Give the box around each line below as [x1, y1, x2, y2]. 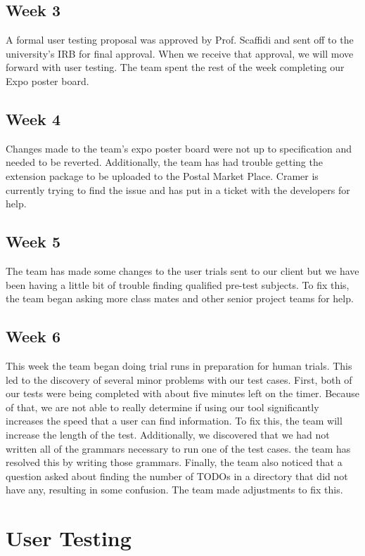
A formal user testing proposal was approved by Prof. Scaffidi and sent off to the [6, 32, 354, 47]
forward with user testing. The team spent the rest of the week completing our [6, 60, 345, 75]
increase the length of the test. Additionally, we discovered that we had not [6, 427, 330, 441]
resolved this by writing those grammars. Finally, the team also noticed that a [6, 455, 342, 470]
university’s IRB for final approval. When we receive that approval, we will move [6, 46, 354, 60]
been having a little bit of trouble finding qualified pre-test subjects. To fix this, [6, 277, 350, 292]
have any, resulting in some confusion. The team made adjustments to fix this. [6, 482, 343, 497]
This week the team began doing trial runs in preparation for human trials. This [6, 358, 352, 373]
